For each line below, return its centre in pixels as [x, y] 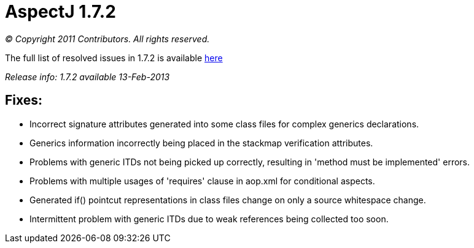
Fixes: [24, 100]
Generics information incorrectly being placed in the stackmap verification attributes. [201, 143]
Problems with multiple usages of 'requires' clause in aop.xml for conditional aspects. [202, 181]
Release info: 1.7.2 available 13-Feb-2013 [87, 77]
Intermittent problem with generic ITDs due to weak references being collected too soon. [209, 219]
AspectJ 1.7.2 [60, 12]
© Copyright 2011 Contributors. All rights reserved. [107, 39]
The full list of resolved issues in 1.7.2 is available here [114, 58]
